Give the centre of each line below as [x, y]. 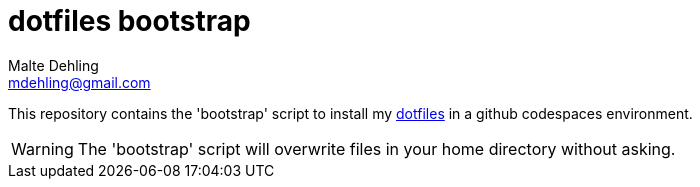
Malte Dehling [53, 65]
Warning [42, 148]
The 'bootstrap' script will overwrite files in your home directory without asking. [376, 148]
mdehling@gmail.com [79, 82]
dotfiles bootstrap [129, 21]
